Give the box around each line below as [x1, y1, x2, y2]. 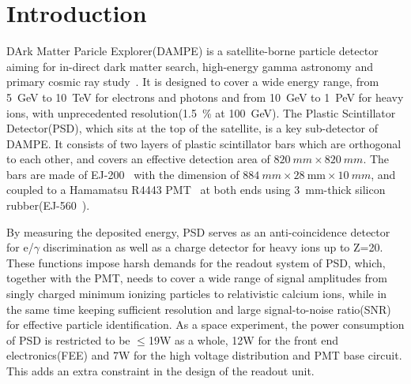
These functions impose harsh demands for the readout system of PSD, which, [6, 254, 386, 270]
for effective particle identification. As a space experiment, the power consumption [6, 316, 405, 333]
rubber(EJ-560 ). [6, 197, 90, 214]
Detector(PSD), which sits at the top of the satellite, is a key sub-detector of [6, 120, 379, 136]
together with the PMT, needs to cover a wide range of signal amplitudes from [6, 270, 388, 286]
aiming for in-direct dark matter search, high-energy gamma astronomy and [6, 58, 373, 74]
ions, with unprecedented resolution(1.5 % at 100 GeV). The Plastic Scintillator [6, 104, 396, 121]
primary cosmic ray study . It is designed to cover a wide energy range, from [6, 73, 379, 90]
